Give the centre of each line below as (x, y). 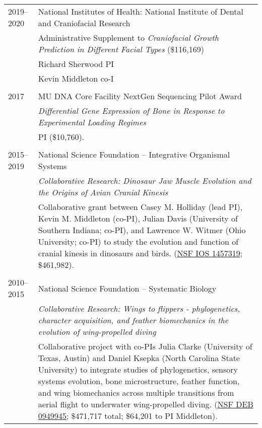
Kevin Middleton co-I (76, 78)
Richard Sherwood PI (76, 64)
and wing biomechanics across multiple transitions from (136, 393)
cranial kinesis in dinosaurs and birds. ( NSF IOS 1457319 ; (140, 253)
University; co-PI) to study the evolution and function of (138, 241)
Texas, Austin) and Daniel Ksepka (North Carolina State (139, 358)
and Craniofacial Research (84, 23)
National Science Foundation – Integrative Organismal (134, 154)
